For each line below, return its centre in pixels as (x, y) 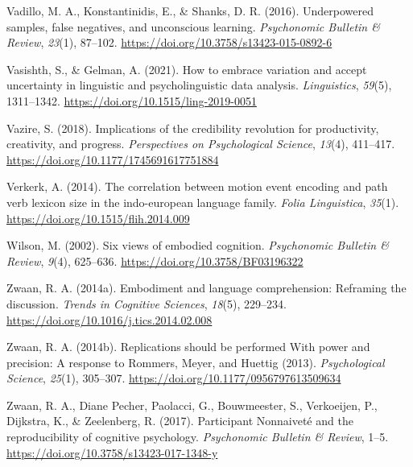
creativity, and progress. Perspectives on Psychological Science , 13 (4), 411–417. (201, 144)
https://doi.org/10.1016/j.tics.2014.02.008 (109, 319)
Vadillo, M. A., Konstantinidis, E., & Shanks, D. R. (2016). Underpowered (190, 10)
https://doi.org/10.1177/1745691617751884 (113, 159)
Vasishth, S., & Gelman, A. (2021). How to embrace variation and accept (187, 69)
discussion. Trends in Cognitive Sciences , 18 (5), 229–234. (147, 303)
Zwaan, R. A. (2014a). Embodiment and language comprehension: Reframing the (206, 288)
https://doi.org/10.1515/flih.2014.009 (98, 218)
